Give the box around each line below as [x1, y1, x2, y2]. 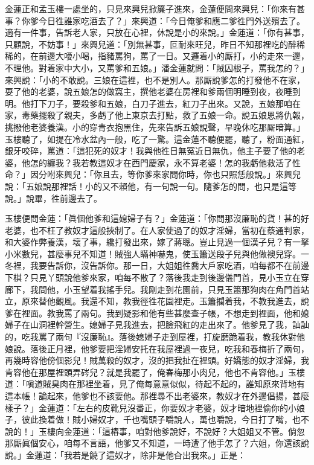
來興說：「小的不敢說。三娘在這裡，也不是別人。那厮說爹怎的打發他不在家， [5, 73, 305, 86]
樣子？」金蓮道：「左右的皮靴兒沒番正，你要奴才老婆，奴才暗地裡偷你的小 [5, 401, 296, 414]
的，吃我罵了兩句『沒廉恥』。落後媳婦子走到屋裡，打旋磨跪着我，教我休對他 [5, 330, 305, 343]
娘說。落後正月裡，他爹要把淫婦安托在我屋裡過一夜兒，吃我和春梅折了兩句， [5, 342, 309, 354]
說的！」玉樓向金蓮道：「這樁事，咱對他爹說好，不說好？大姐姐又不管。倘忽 [5, 425, 305, 437]
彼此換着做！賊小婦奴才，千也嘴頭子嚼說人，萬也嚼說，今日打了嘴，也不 [21, 413, 309, 426]
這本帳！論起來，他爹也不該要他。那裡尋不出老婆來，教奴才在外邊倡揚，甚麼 [5, 390, 309, 402]
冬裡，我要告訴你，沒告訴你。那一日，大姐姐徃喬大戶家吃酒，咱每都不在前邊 [5, 259, 309, 272]
